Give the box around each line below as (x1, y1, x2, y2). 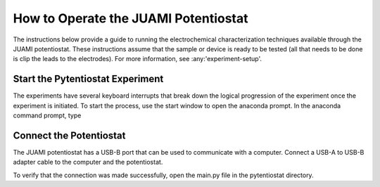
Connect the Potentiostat (13, 129, 126, 141)
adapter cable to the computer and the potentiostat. (13, 158, 163, 167)
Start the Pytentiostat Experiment (13, 73, 164, 85)
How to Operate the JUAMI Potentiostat (13, 11, 249, 26)
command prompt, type (13, 111, 82, 120)
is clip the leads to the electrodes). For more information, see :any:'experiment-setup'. (13, 55, 262, 63)
